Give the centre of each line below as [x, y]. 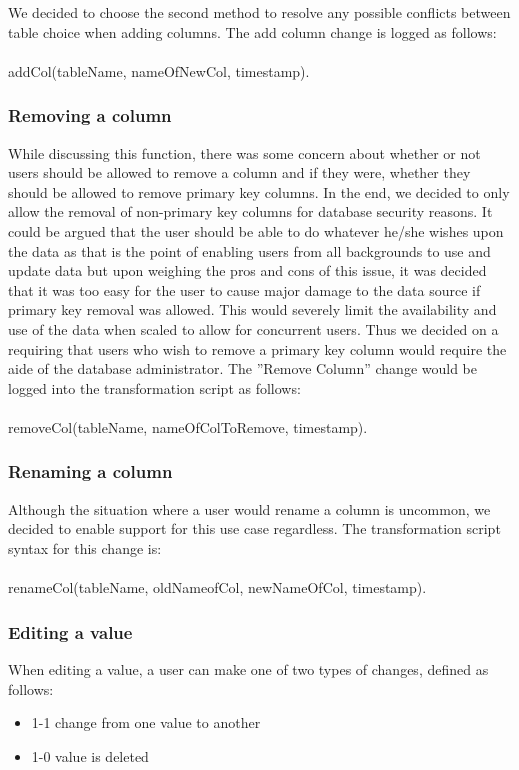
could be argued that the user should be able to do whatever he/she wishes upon [256, 230]
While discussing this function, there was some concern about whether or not [244, 152]
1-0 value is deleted [90, 755]
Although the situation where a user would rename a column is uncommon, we [249, 508]
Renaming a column [90, 471]
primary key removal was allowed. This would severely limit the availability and [252, 309]
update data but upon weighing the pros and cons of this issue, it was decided [247, 270]
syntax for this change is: [85, 547]
